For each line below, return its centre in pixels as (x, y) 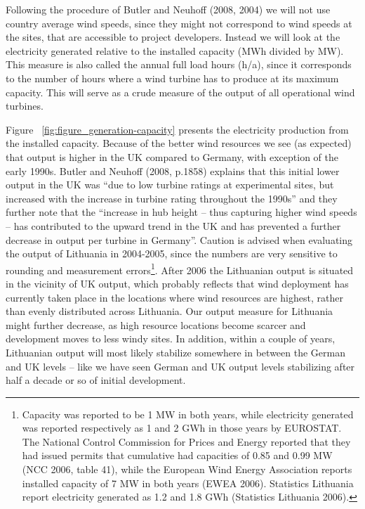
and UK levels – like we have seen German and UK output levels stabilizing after (180, 366)
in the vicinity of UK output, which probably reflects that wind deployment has (177, 283)
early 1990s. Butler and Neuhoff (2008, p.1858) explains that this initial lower (173, 170)
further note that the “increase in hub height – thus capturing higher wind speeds (181, 212)
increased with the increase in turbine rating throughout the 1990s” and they (172, 198)
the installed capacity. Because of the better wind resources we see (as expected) (179, 143)
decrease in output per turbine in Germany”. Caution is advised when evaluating (179, 239)
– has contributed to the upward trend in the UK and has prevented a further (173, 225)
